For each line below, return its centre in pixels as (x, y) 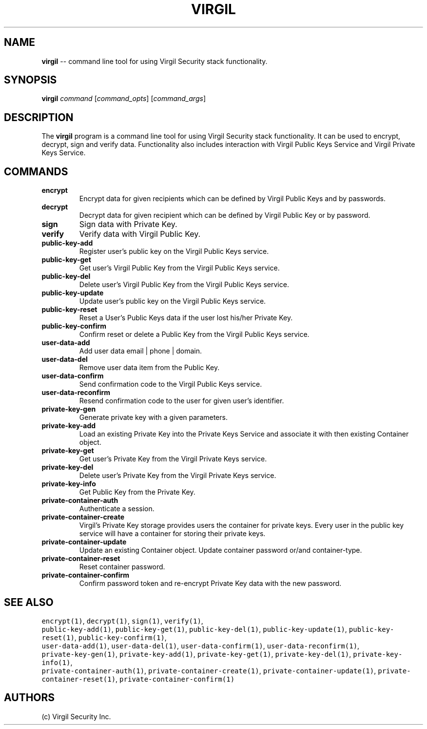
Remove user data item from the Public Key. (149, 368)
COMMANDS (36, 171)
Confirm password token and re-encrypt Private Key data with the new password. (210, 583)
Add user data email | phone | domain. (141, 351)
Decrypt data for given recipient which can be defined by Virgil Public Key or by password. (225, 215)
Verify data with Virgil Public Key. (140, 234)
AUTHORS (29, 698)
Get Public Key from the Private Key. (137, 492)
